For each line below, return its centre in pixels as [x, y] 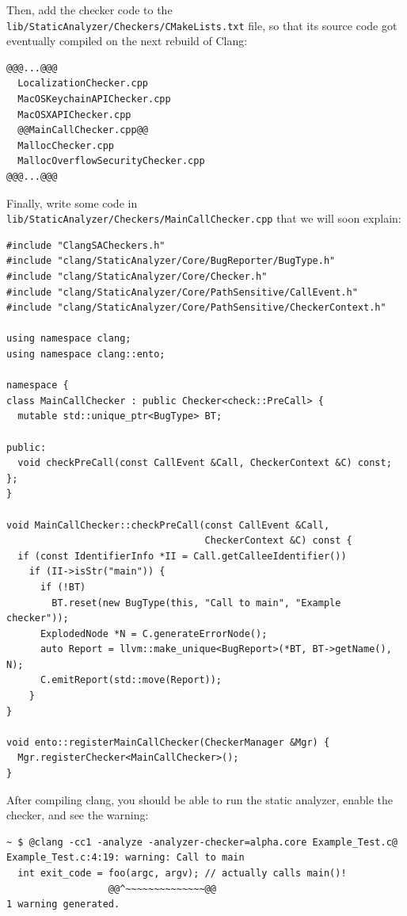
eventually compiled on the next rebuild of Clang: [127, 41]
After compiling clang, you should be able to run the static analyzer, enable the [200, 799]
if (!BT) [63, 587]
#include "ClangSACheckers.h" [86, 245]
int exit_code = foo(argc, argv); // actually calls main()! [182, 873]
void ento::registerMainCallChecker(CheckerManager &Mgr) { [168, 742]
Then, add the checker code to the [89, 10]
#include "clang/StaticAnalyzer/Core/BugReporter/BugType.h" [171, 261]
